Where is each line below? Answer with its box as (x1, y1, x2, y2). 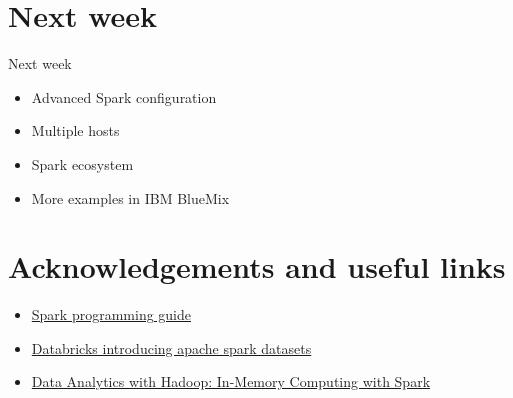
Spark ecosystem (31, 153, 134, 174)
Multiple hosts (31, 120, 120, 141)
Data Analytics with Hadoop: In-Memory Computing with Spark (31, 371, 431, 392)
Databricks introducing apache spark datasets (31, 337, 312, 358)
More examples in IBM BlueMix (31, 187, 230, 208)
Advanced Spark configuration (31, 86, 217, 107)
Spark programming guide (31, 304, 192, 325)
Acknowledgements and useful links (8, 246, 506, 287)
